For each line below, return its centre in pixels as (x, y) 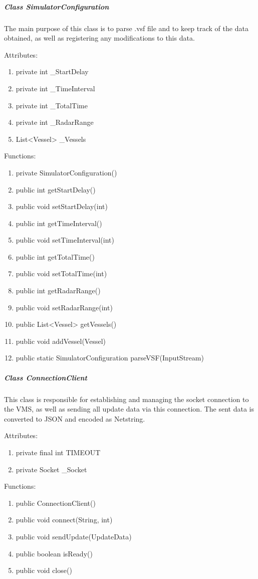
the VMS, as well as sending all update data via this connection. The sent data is (129, 409)
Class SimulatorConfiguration (57, 6)
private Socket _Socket (51, 469)
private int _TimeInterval (55, 88)
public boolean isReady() (54, 553)
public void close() (44, 570)
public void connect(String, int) (64, 520)
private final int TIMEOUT (58, 452)
